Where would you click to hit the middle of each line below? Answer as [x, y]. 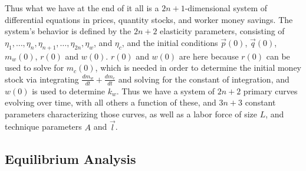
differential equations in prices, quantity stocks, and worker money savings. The [149, 19]
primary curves [270, 91]
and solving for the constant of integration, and [204, 79]
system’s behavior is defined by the [68, 31]
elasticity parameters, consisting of [222, 31]
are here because [209, 56]
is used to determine [69, 91]
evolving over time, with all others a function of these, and [111, 102]
